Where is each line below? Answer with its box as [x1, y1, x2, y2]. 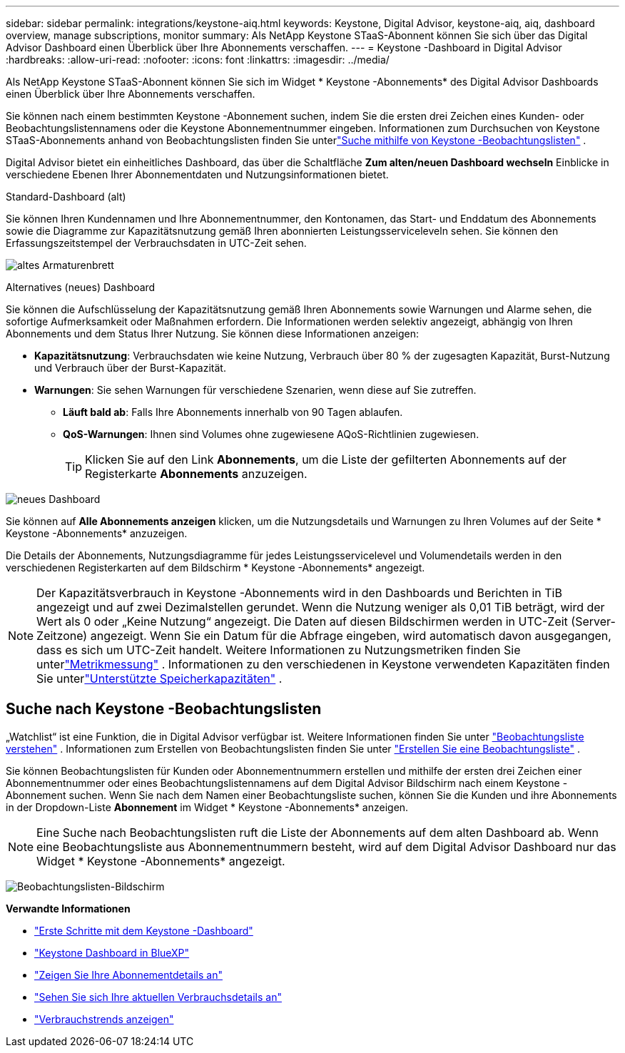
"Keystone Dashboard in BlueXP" [34, 946, 190, 959]
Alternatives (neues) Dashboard [6, 281, 156, 293]
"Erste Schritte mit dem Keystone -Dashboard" [34, 924, 253, 937]
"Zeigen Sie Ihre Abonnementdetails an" [34, 968, 223, 981]
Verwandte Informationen [6, 902, 131, 915]
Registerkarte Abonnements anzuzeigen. [85, 467, 308, 481]
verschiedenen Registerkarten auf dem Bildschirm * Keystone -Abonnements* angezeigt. [6, 561, 425, 574]
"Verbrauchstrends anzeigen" [34, 1012, 174, 1025]
